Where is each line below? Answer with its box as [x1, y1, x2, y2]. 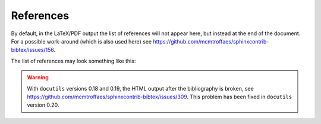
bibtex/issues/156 [11, 46, 54, 54]
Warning [27, 74, 49, 81]
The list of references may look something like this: [11, 57, 136, 64]
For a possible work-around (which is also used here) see [11, 38, 152, 45]
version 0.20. [27, 101, 59, 108]
